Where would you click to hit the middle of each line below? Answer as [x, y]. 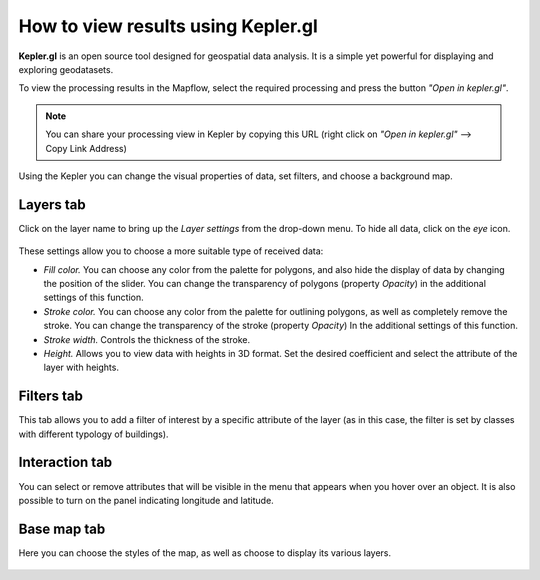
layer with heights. [81, 367]
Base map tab [62, 528]
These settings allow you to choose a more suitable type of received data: [171, 251]
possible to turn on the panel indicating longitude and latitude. [146, 500]
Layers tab [52, 204]
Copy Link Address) [86, 148]
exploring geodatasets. [66, 69]
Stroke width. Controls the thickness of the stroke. [146, 339]
